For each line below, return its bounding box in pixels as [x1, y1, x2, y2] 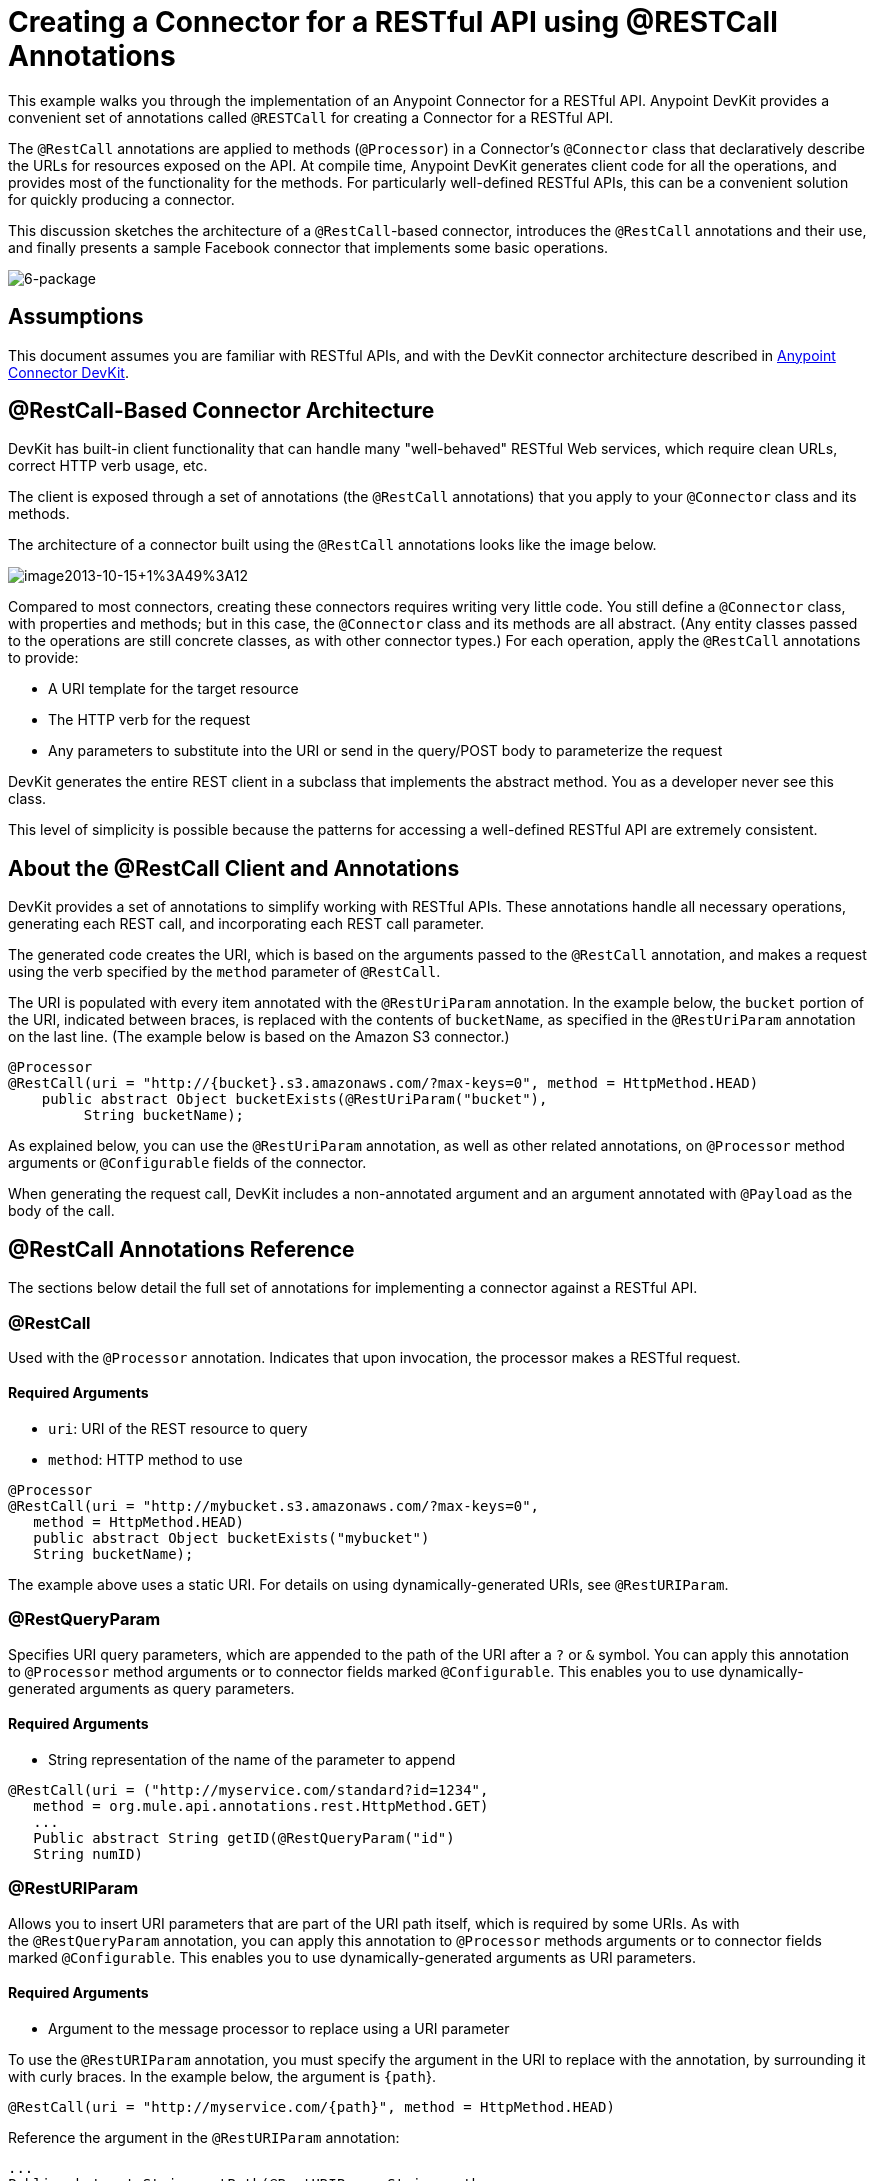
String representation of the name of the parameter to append [48, 1751, 456, 1769]
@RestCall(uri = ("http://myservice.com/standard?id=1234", [8, 1782, 489, 1799]
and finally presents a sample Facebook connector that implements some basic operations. [8, 238, 609, 256]
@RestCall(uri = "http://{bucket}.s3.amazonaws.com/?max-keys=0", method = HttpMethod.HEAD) [8, 1075, 759, 1092]
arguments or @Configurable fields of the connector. [8, 1154, 367, 1172]
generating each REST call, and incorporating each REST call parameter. [8, 915, 485, 933]
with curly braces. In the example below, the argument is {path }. [8, 2068, 436, 2086]
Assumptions [8, 304, 144, 330]
